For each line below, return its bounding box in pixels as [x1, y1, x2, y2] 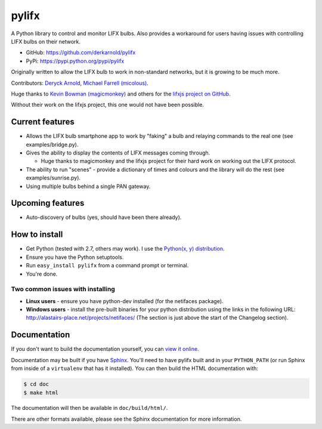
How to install [11, 230, 63, 240]
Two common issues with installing [11, 285, 116, 294]
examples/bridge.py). [26, 141, 79, 148]
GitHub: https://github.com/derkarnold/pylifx [26, 49, 136, 56]
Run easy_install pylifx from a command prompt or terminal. [26, 262, 189, 269]
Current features [11, 117, 75, 127]
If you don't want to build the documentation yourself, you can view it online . [11, 345, 199, 353]
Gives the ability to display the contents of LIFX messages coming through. [26, 149, 210, 156]
